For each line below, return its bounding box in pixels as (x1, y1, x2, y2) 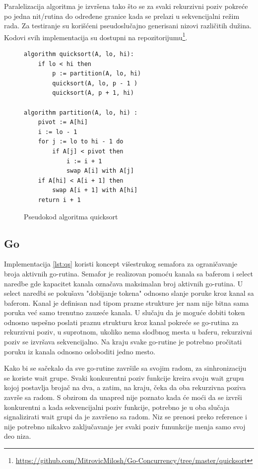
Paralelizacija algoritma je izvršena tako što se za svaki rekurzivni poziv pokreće (4, 1, 248, 11)
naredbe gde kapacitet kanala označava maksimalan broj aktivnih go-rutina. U (4, 278, 243, 288)
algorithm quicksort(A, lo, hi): (24, 51, 134, 58)
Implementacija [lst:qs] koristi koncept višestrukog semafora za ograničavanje (4, 259, 238, 269)
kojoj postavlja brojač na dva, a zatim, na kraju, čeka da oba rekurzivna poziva (4, 382, 246, 393)
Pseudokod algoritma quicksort (24, 211, 118, 221)
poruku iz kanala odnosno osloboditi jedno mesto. (4, 346, 155, 356)
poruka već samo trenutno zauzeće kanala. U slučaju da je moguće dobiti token (4, 307, 245, 318)
